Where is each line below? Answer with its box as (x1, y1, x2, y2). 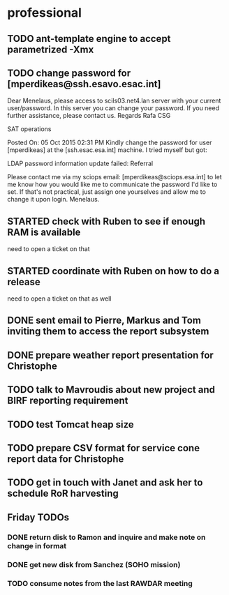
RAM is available (7, 226, 81, 238)
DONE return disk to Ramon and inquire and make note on (7, 532, 206, 542)
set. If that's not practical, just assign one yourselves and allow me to (7, 188, 206, 196)
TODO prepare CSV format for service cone (7, 442, 200, 454)
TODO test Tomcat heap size (7, 419, 134, 430)
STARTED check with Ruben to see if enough (7, 215, 206, 227)
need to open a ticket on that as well (7, 294, 112, 303)
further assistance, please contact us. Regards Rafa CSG (7, 112, 171, 120)
